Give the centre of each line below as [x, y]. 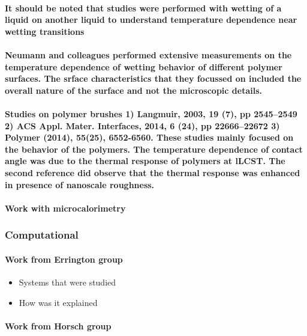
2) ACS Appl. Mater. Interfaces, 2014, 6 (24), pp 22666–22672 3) [142, 125]
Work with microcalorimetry [65, 208]
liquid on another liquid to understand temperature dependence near [151, 20]
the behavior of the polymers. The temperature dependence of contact [154, 149]
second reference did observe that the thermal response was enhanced [153, 172]
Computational [42, 235]
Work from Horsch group [58, 325]
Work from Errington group [64, 259]
